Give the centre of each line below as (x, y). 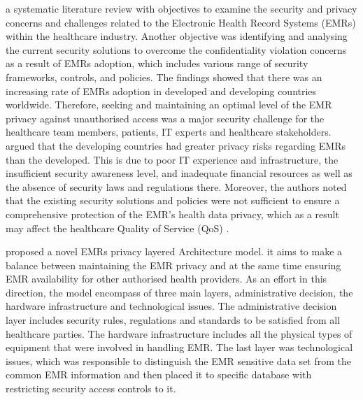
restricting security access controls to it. (91, 388)
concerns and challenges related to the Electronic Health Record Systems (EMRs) (181, 22)
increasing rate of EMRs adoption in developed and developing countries (161, 91)
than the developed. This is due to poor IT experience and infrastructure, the (172, 159)
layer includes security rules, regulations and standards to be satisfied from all (173, 320)
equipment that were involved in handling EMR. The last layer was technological (179, 347)
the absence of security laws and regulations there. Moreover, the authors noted (176, 186)
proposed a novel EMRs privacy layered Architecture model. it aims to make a (174, 251)
